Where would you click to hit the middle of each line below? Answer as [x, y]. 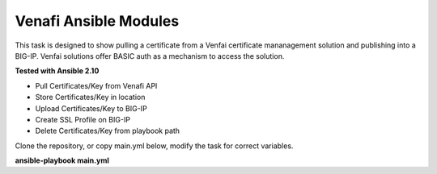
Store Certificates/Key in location [90, 97]
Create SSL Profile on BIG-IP [83, 119]
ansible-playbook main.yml [62, 160]
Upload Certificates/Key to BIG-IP [91, 108]
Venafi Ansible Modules [97, 21]
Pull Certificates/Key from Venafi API [96, 85]
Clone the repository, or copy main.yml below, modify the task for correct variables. [154, 146]
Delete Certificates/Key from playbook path [108, 131]
